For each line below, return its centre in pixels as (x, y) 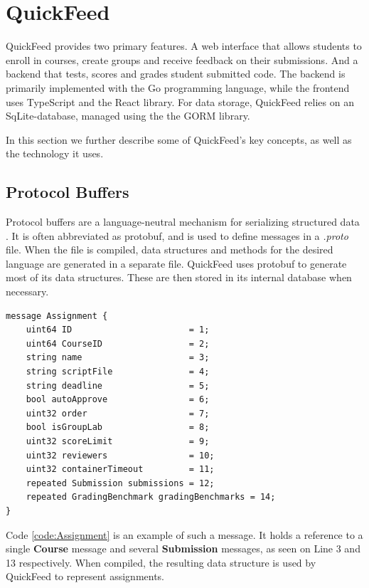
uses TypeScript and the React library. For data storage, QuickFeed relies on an (180, 101)
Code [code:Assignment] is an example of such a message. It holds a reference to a (184, 534)
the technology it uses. (55, 153)
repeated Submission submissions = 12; (120, 483)
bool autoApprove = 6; (118, 400)
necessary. (27, 292)
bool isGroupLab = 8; (118, 427)
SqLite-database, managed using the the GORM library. (128, 116)
